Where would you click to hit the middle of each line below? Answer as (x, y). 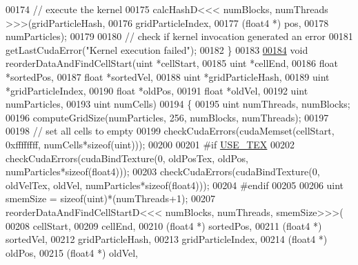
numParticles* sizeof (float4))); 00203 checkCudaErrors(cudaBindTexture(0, (163, 171)
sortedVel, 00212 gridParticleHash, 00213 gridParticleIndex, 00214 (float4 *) (167, 239)
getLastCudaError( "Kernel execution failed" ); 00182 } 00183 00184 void (157, 49)
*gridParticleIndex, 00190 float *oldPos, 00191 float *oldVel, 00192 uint (157, 90)
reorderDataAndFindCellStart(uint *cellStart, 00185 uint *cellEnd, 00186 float (172, 63)
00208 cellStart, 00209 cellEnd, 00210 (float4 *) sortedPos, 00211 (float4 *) (164, 225)
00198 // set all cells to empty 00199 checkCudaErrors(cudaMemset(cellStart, (170, 131)
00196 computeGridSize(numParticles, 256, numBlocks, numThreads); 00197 (167, 117)
